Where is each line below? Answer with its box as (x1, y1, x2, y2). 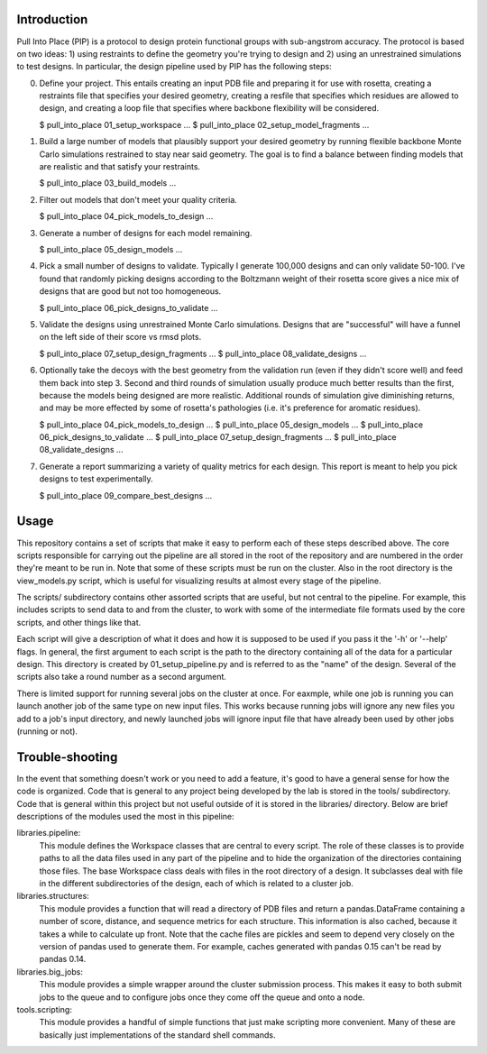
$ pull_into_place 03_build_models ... (39, 178, 177, 188)
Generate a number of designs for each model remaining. (39, 227, 253, 238)
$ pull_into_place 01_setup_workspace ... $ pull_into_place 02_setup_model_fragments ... (39, 119, 370, 130)
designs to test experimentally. (39, 473, 153, 484)
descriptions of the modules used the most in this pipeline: (16, 811, 234, 822)
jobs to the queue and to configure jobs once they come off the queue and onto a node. (39, 992, 365, 1003)
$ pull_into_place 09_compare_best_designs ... (39, 490, 213, 500)
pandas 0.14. (39, 954, 87, 965)
